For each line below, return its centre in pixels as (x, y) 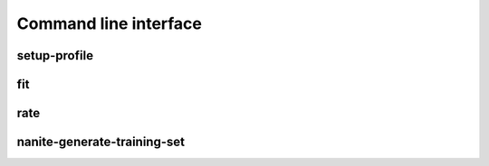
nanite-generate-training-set (101, 142)
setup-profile (55, 55)
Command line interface (110, 23)
